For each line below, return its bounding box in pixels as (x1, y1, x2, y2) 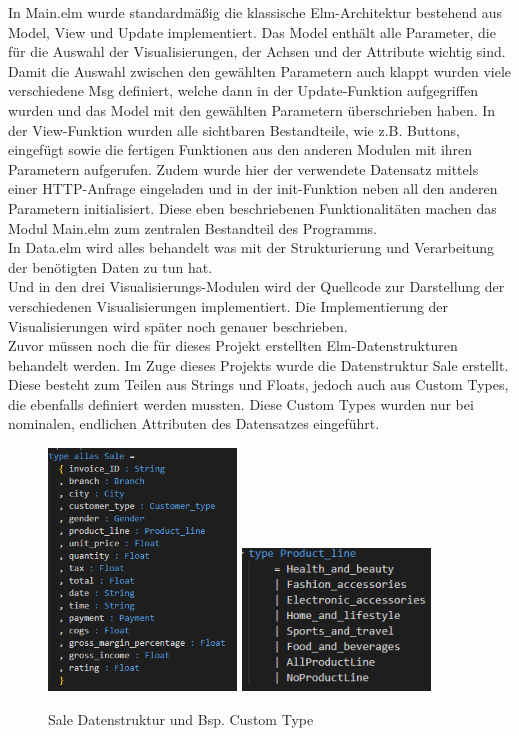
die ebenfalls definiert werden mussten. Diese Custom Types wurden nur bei (8, 393, 474, 414)
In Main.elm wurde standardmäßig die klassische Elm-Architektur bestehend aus (8, 2, 502, 22)
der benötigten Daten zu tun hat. (8, 256, 213, 277)
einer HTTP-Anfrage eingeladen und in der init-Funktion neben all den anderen (8, 178, 498, 199)
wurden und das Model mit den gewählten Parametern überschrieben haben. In (8, 99, 496, 120)
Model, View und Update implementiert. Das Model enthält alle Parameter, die (8, 21, 496, 42)
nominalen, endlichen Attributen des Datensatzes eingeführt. (8, 413, 380, 434)
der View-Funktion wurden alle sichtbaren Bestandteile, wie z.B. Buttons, (8, 119, 460, 140)
